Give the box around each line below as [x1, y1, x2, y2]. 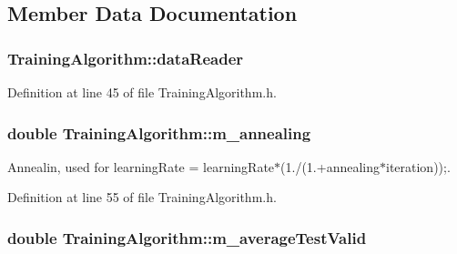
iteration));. [385, 157, 451, 176]
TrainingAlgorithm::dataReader [7, 46, 244, 69]
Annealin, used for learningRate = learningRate [7, 157, 275, 176]
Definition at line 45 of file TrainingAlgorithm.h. [7, 83, 277, 101]
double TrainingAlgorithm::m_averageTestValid [7, 226, 367, 249]
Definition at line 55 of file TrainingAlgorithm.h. [7, 188, 277, 207]
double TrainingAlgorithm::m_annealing [7, 121, 311, 144]
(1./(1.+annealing [280, 157, 380, 176]
